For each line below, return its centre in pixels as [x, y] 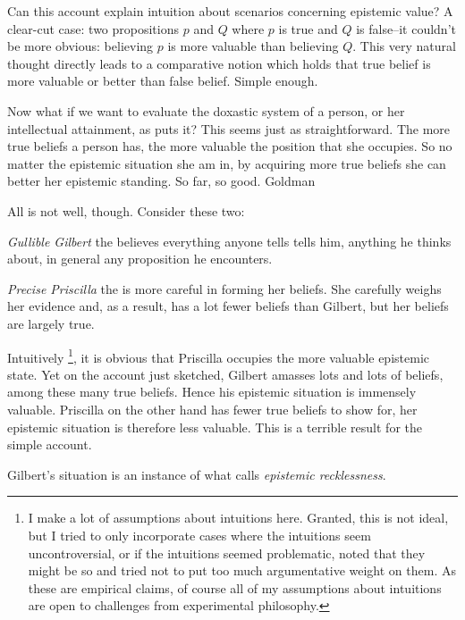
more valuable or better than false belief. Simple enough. [163, 81]
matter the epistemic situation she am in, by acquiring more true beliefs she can [227, 163]
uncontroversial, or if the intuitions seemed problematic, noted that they [227, 553]
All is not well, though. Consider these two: [126, 210]
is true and [308, 28]
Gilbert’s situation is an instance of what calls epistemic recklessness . [197, 474]
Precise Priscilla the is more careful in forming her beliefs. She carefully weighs [224, 288]
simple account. [50, 444]
